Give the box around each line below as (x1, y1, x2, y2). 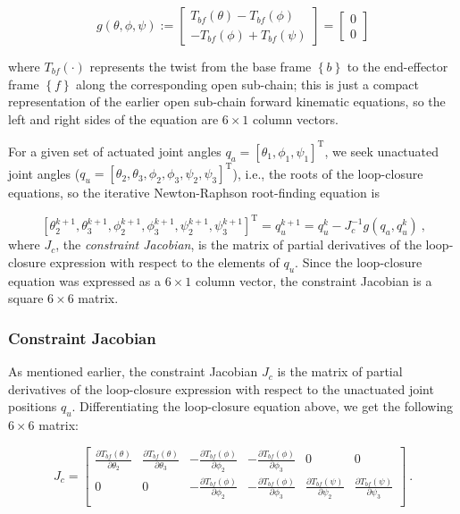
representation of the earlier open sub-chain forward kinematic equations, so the (8, 92, 446, 111)
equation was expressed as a (8, 271, 162, 290)
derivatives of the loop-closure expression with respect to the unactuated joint (8, 379, 434, 398)
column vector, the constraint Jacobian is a (195, 271, 432, 290)
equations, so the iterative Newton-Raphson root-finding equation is (8, 183, 380, 202)
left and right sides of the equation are (8, 109, 219, 128)
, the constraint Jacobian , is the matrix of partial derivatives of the (55, 235, 422, 254)
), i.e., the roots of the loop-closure (232, 164, 423, 182)
